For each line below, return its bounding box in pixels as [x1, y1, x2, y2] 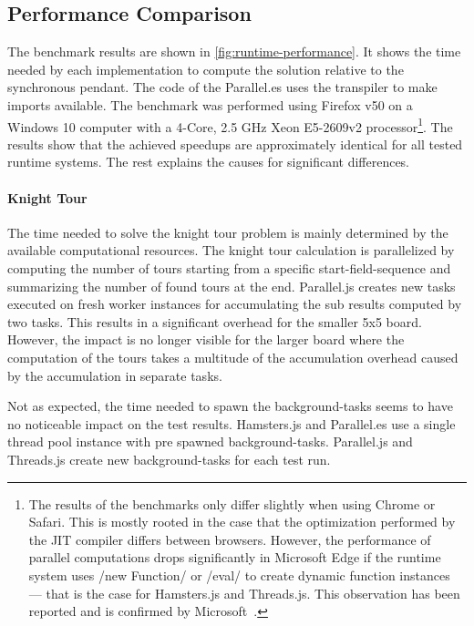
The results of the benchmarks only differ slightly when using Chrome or [28, 494, 436, 513]
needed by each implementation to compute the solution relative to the [7, 59, 404, 78]
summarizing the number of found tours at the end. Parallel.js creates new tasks [7, 276, 456, 295]
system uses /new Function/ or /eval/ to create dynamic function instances [28, 565, 450, 584]
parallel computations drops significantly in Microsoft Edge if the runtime [28, 548, 441, 567]
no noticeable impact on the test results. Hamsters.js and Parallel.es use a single [7, 414, 456, 433]
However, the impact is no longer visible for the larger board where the [7, 330, 405, 349]
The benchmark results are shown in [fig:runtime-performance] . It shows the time [7, 42, 461, 61]
